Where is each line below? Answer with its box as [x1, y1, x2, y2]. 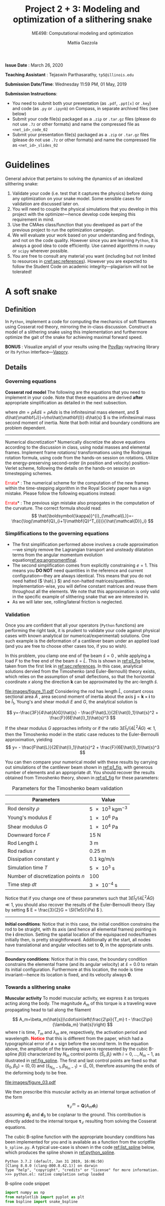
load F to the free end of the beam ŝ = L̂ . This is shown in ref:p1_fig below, [5, 658, 155, 664]
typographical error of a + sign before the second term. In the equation [5, 1041, 149, 1047]
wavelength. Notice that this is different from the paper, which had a [5, 1035, 143, 1041]
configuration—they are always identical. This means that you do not [12, 573, 152, 578]
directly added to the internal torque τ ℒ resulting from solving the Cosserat [5, 1118, 157, 1125]
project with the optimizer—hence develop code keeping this [12, 211, 136, 217]
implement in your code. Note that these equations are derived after [5, 394, 143, 400]
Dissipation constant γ [7, 856, 59, 863]
